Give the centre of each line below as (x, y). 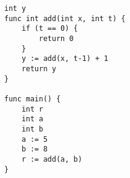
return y (39, 68)
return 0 (56, 38)
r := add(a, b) (52, 159)
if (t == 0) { (50, 29)
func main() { (33, 99)
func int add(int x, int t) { (65, 18)
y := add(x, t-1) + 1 (65, 59)
